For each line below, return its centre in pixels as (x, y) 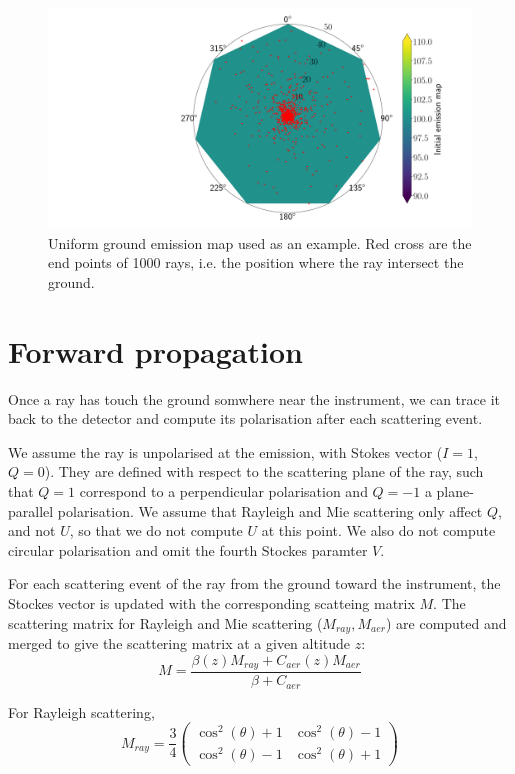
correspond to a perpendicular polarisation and (223, 490)
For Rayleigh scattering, (81, 711)
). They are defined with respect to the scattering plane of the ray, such (264, 471)
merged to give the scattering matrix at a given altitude (179, 643)
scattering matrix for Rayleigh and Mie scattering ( (165, 622)
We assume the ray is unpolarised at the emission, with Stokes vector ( (225, 451)
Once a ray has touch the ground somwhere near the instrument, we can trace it (254, 398)
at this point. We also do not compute (378, 530)
